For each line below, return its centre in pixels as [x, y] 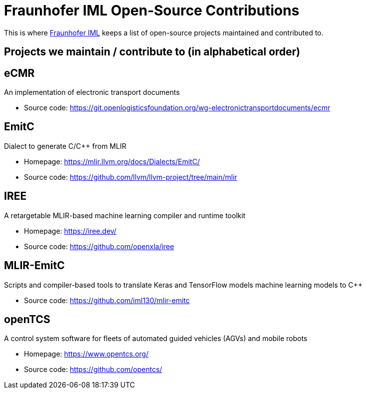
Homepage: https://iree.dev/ [70, 231]
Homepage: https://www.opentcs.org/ [86, 354]
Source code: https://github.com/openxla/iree [99, 246]
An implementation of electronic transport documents [92, 92]
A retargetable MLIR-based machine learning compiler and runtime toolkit [125, 215]
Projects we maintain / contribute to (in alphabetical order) [152, 52]
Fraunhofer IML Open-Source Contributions [152, 10]
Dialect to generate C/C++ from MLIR [65, 146]
